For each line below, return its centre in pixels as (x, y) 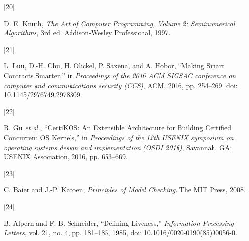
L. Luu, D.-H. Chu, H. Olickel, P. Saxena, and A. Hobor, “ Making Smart (114, 66)
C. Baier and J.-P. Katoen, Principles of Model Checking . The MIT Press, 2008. (125, 190)
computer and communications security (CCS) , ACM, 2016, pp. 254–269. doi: (121, 85)
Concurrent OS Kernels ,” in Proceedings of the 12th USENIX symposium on (119, 137)
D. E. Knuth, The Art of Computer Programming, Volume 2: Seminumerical (120, 23)
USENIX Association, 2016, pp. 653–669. (66, 157)
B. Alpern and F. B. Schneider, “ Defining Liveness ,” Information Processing (119, 223)
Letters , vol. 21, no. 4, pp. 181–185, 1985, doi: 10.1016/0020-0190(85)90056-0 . (121, 232)
